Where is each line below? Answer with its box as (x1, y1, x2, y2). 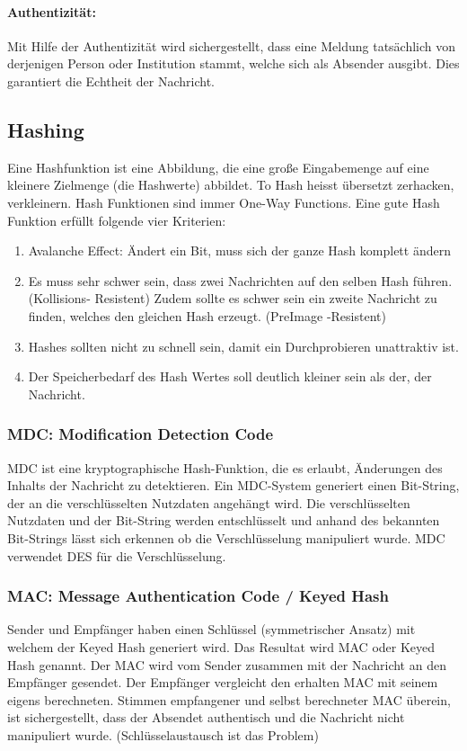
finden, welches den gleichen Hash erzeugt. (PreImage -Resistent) (28, 306, 386, 325)
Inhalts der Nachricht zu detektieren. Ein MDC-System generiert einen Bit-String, (7, 476, 460, 495)
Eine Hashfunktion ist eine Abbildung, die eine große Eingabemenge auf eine (7, 157, 429, 176)
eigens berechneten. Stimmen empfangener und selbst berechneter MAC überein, (7, 690, 451, 709)
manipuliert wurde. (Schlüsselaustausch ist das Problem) (7, 725, 319, 744)
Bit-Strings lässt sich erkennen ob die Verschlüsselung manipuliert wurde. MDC (7, 528, 445, 547)
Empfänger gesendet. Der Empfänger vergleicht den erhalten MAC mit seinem (7, 673, 438, 692)
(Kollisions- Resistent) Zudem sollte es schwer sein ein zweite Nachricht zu (28, 289, 437, 308)
